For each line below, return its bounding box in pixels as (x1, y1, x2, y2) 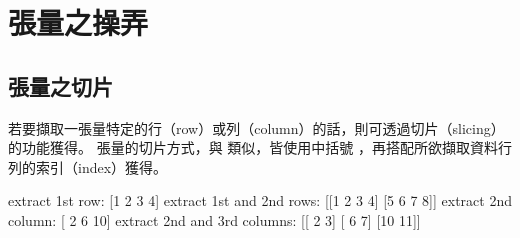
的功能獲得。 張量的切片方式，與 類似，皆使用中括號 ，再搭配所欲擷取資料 (8, 137, 498, 158)
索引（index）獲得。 (35, 156, 168, 177)
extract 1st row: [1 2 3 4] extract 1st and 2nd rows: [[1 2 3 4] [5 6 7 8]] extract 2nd (8, 190, 512, 211)
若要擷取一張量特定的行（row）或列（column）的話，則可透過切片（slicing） (8, 117, 505, 138)
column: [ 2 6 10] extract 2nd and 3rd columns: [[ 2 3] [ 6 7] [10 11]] (8, 209, 421, 230)
